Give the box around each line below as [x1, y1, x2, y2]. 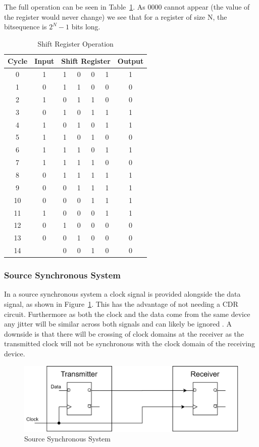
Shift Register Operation [37, 38, 114, 49]
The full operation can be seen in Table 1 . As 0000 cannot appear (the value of [4, 2, 250, 12]
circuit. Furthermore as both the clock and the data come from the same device [4, 308, 250, 319]
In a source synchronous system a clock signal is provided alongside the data [4, 289, 241, 299]
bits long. [71, 21, 100, 32]
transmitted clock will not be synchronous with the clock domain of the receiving [4, 338, 255, 349]
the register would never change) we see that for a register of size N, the [4, 11, 227, 22]
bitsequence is [4, 21, 47, 32]
